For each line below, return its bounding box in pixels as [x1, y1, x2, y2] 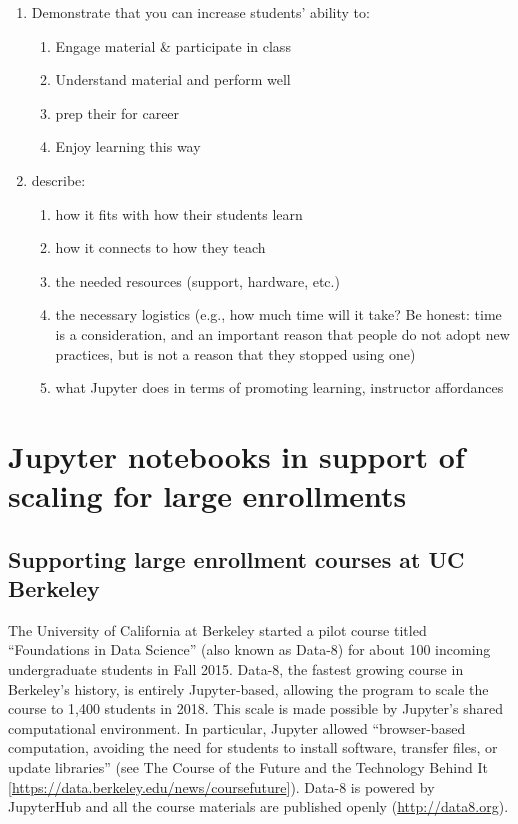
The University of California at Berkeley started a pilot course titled [8, 619, 427, 640]
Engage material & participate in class [55, 35, 291, 56]
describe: [31, 169, 86, 190]
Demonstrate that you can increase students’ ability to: [31, 2, 370, 22]
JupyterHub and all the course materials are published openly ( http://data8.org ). [8, 796, 509, 817]
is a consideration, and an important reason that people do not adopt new [55, 323, 510, 344]
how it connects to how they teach [55, 237, 266, 258]
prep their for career [55, 102, 180, 123]
